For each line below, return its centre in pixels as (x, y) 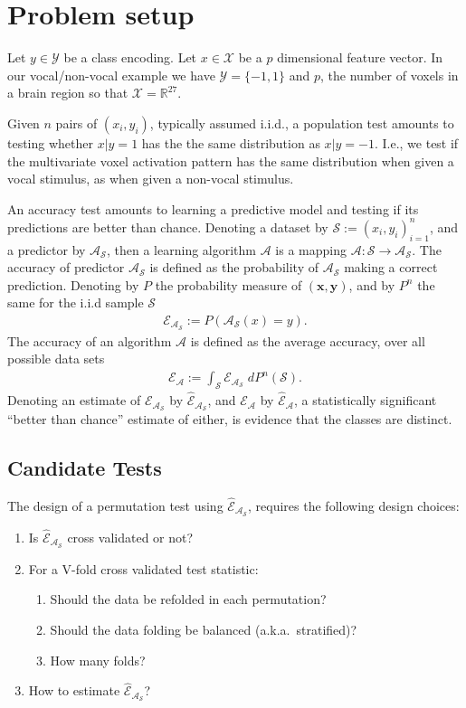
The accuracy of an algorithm (90, 340)
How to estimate (74, 690)
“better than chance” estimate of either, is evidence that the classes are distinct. (230, 418)
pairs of (76, 123)
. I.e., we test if (416, 142)
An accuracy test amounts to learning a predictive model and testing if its (213, 208)
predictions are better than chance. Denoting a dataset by (168, 227)
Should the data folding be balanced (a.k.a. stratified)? (204, 630)
